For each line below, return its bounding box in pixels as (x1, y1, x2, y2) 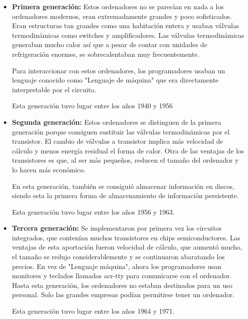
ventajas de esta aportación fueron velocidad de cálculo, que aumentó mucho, (12, 242, 242, 252)
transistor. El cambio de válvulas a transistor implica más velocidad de (12, 136, 223, 146)
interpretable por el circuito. (12, 84, 96, 94)
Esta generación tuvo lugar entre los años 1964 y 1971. (12, 306, 175, 316)
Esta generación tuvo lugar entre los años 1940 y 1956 (12, 101, 173, 111)
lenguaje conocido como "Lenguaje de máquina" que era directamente (12, 75, 219, 85)
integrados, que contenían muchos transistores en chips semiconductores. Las (12, 232, 241, 242)
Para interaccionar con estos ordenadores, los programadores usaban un (12, 65, 225, 75)
